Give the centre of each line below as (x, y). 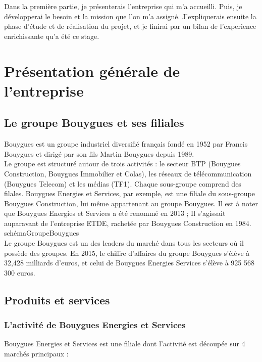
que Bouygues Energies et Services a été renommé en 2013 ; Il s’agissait (115, 213)
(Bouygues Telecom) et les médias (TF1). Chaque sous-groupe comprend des (123, 183)
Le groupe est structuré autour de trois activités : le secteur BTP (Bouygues (122, 164)
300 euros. (20, 272)
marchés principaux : (36, 354)
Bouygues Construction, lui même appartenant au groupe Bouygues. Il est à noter (131, 203)
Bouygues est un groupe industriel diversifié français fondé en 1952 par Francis (126, 144)
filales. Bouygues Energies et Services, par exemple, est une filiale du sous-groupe (129, 193)
